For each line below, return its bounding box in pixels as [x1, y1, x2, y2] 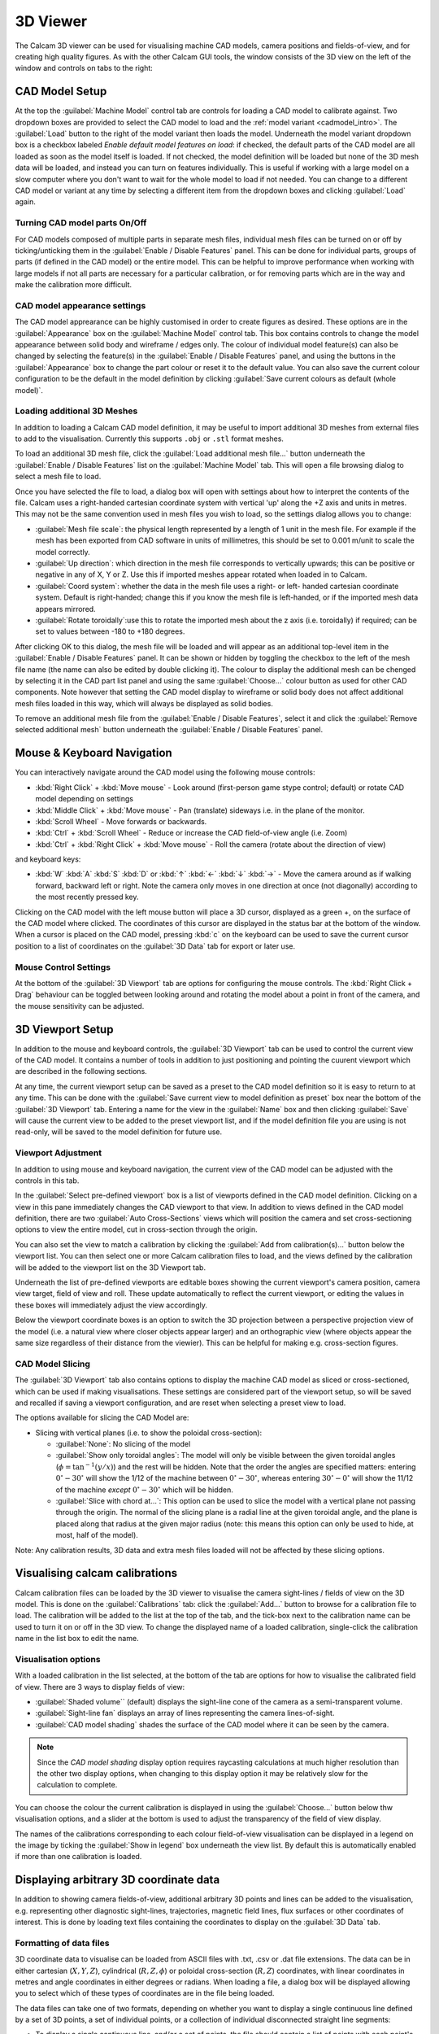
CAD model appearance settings [15, 299, 146, 311]
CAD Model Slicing [15, 1358, 91, 1369]
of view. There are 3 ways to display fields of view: [15, 1682, 185, 1691]
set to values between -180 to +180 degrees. [35, 626, 185, 636]
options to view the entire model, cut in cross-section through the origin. [15, 1224, 258, 1234]
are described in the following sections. [15, 1067, 148, 1076]
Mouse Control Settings [15, 961, 111, 972]
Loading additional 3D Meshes [15, 405, 138, 417]
